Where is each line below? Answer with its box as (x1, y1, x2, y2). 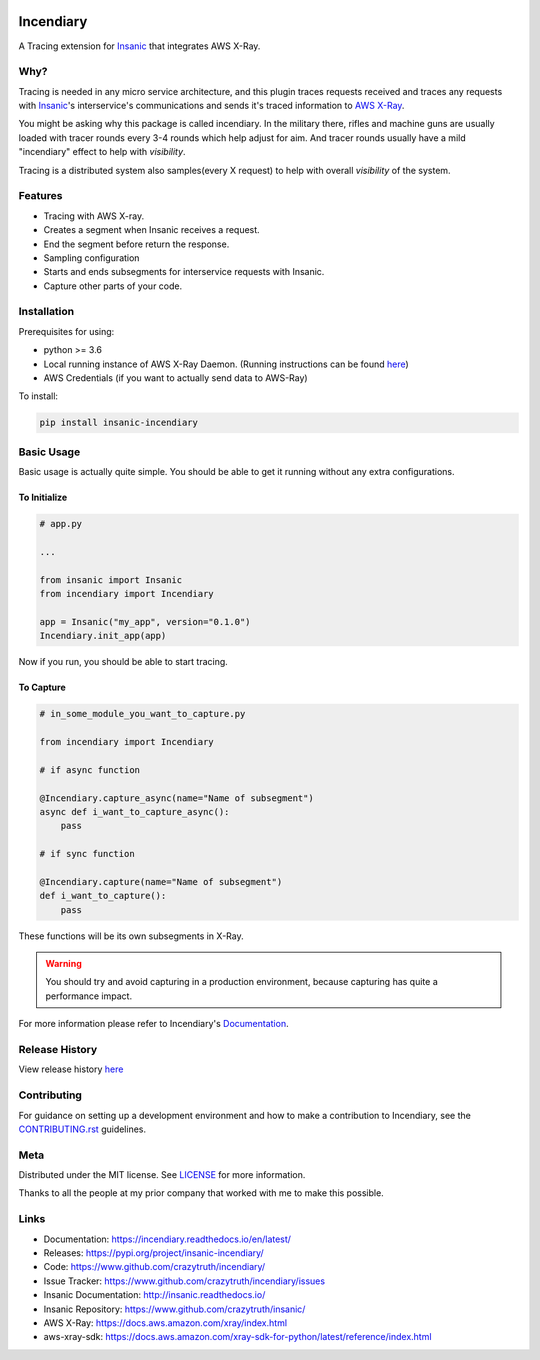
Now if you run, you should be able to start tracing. (18, 656, 229, 668)
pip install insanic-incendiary (39, 417, 199, 429)
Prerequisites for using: (18, 325, 115, 337)
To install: (18, 390, 59, 402)
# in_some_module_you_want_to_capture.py (39, 708, 246, 720)
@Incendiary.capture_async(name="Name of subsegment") (39, 792, 314, 804)
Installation (18, 305, 75, 319)
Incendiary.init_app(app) (39, 630, 167, 642)
